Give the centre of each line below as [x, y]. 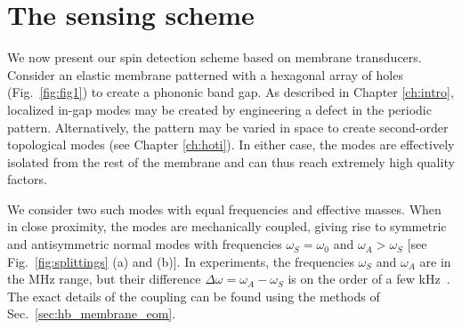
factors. [27, 179]
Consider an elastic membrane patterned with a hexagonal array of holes [205, 74]
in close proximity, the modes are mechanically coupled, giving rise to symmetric [227, 226]
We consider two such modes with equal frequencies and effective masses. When [224, 209]
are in [435, 261]
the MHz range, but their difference [104, 279]
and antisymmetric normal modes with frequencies [145, 244]
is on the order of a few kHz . [369, 279]
